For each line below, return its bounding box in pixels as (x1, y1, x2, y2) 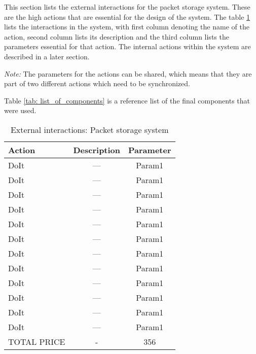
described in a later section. (4, 51, 90, 61)
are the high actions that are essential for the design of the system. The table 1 (4, 11, 250, 22)
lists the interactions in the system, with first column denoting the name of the (4, 21, 249, 32)
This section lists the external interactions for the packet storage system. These (4, 2, 250, 12)
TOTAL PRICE (8, 335, 65, 347)
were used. (4, 105, 36, 116)
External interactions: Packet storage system (10, 123, 169, 135)
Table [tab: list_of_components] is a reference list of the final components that (4, 95, 250, 105)
